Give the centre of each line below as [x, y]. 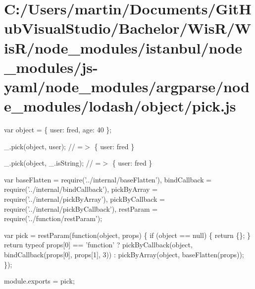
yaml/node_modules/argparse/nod [127, 86]
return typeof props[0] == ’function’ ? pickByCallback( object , [98, 245]
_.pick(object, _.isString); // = [52, 163]
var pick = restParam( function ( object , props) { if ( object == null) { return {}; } [127, 235]
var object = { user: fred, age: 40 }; [58, 130]
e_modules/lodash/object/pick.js [120, 106]
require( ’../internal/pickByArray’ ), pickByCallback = [84, 199]
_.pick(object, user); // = [44, 146]
